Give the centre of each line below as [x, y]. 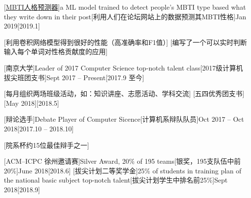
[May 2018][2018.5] [31, 103]
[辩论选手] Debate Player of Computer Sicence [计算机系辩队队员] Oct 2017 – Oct [124, 119]
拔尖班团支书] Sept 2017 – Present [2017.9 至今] [74, 77]
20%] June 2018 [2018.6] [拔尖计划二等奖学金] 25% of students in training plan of [123, 170]
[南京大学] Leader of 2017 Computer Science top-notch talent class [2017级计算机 [124, 67]
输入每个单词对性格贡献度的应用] [56, 51]
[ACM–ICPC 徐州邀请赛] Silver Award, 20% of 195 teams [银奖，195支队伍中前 [122, 161]
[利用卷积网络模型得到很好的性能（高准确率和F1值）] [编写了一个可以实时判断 [125, 42]
